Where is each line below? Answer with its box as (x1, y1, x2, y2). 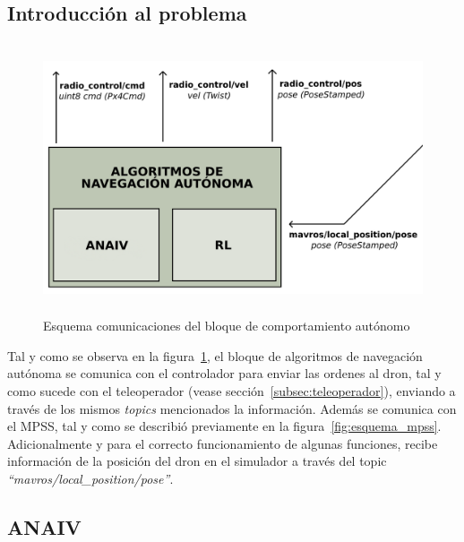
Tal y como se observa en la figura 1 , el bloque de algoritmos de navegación (7, 346, 423, 365)
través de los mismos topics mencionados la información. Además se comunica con (7, 399, 457, 417)
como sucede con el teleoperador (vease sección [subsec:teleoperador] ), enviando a (7, 381, 456, 400)
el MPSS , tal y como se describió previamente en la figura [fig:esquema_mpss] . (7, 417, 442, 435)
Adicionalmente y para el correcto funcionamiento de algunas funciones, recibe (7, 434, 438, 452)
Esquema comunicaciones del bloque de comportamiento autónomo (43, 316, 410, 335)
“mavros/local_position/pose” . (7, 469, 174, 487)
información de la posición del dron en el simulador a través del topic (7, 452, 387, 470)
